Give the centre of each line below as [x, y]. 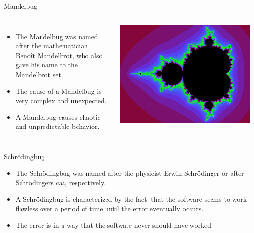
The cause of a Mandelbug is [58, 91]
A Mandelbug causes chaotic [58, 116]
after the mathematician [52, 46]
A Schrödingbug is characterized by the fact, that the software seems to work [131, 199]
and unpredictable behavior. [57, 126]
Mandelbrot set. [39, 74]
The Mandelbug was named [57, 36]
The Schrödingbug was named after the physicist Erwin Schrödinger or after [130, 173]
